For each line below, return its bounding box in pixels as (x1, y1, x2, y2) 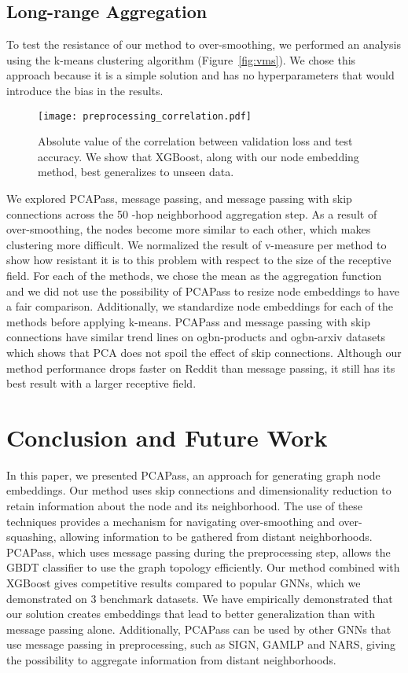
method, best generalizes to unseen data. (38, 164, 234, 180)
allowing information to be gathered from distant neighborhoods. (60, 528, 373, 545)
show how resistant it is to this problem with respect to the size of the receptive (6, 252, 391, 268)
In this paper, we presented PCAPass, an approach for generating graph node (6, 466, 380, 483)
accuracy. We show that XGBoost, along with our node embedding (38, 148, 359, 164)
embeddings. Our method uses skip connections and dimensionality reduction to (6, 482, 391, 498)
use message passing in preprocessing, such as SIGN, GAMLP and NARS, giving (6, 636, 396, 653)
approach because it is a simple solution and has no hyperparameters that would (6, 67, 395, 83)
